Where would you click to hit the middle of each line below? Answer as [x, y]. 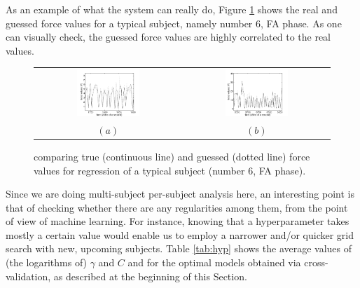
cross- [316, 262]
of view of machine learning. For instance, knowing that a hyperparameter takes [178, 221]
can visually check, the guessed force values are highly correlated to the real [168, 37]
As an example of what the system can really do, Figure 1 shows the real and [172, 9]
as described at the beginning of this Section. [150, 276]
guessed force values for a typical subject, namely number [129, 23]
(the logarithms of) [47, 262]
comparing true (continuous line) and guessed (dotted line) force [172, 156]
